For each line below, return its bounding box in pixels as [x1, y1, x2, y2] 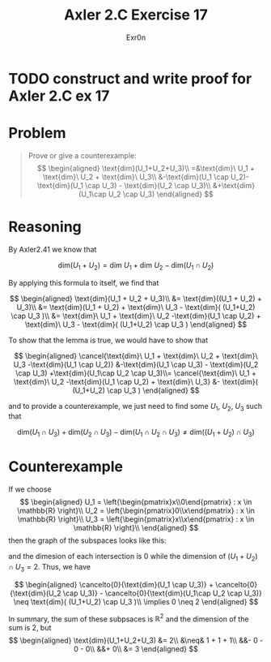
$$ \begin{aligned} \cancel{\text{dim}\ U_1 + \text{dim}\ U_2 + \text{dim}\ [14, 350, 258, 360]
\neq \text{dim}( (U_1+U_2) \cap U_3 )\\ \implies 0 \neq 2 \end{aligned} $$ [13, 596, 259, 606]
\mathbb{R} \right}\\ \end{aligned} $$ [73, 523, 199, 533]
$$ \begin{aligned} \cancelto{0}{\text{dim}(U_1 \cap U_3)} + [14, 579, 214, 589]
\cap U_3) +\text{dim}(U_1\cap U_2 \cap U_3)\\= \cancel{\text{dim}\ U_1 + [15, 368, 256, 378]
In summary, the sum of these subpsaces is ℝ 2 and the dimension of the [8, 613, 249, 624]
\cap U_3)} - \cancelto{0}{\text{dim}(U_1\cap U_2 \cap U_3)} [62, 588, 263, 598]
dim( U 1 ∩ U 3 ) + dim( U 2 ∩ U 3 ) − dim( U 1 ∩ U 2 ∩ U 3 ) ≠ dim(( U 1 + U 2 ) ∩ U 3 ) [17, 428, 255, 439]
